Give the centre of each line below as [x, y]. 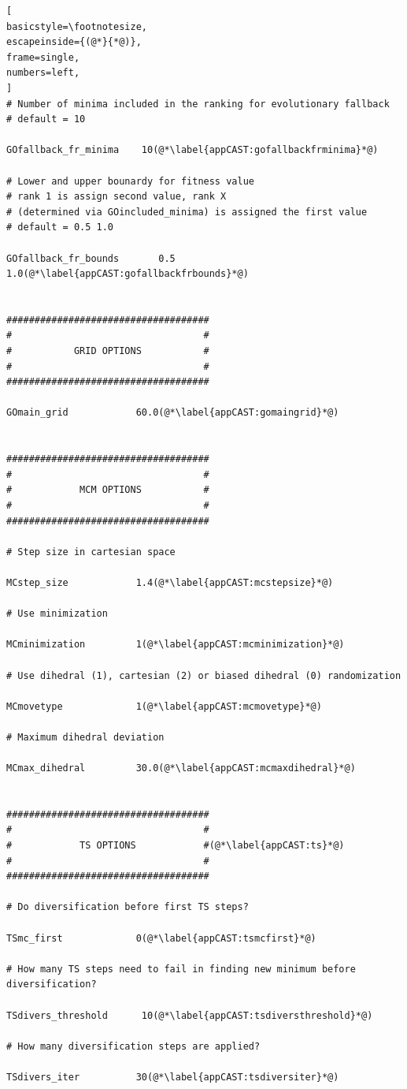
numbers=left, [43, 73]
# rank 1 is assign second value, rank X [117, 197]
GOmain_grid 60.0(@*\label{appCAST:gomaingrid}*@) [173, 413]
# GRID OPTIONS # [108, 351]
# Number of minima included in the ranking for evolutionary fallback [198, 104]
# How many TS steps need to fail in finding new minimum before [181, 969]
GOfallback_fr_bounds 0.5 [91, 258]
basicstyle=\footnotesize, [77, 26]
